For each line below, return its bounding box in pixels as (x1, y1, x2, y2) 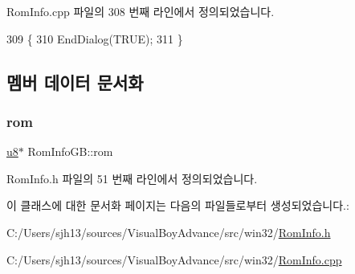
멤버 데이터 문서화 (6, 69, 144, 94)
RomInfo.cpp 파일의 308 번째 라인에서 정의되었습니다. (6, 3, 275, 19)
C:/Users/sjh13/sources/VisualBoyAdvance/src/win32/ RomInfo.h (6, 223, 331, 240)
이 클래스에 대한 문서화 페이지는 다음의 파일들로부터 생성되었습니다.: (6, 197, 349, 214)
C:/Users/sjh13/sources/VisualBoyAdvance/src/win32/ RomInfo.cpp (6, 251, 342, 268)
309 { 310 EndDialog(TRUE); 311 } (6, 30, 183, 47)
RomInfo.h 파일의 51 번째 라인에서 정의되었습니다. (6, 170, 258, 186)
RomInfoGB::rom (27, 143, 113, 160)
